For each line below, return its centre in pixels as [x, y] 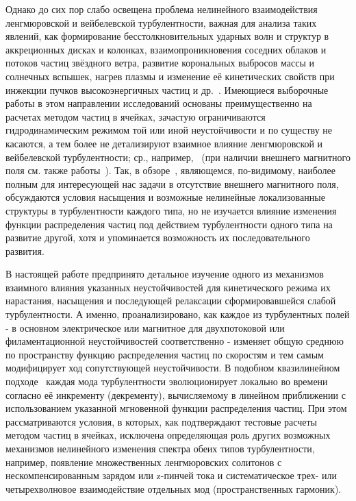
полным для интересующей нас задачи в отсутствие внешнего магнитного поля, [172, 183]
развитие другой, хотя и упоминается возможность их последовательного [158, 237]
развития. [25, 250]
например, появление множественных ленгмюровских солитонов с [144, 462]
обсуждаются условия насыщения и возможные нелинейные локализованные [165, 197]
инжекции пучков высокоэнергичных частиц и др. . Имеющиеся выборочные [167, 89]
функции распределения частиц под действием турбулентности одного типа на [169, 224]
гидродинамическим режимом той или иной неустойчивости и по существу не [169, 130]
